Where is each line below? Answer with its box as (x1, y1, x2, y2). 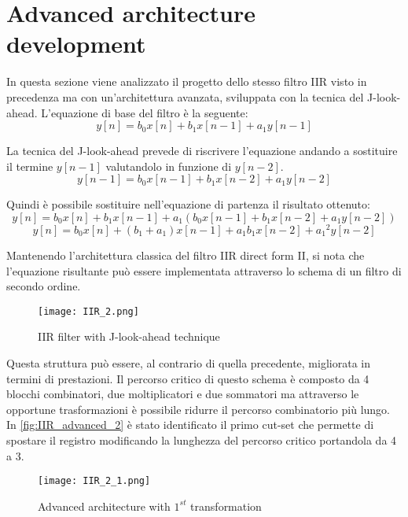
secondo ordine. (6, 278, 81, 294)
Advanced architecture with (38, 497, 171, 514)
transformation (190, 497, 262, 514)
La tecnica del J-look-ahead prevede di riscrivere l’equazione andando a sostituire (6, 142, 398, 159)
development (6, 28, 146, 60)
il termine (6, 157, 53, 174)
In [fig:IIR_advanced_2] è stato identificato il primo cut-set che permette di (6, 416, 374, 433)
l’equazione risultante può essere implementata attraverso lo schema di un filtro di (6, 262, 402, 279)
